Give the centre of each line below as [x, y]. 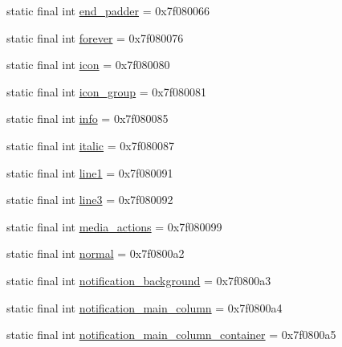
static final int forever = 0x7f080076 [95, 37]
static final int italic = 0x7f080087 [90, 145]
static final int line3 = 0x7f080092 [90, 200]
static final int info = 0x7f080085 [88, 118]
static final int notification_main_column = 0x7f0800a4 [145, 307]
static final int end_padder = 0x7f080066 [108, 10]
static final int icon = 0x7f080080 [88, 65]
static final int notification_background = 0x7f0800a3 [139, 280]
